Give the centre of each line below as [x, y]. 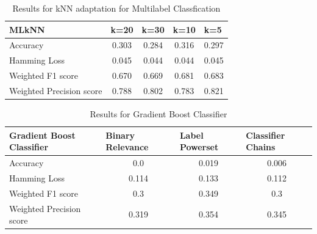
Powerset [199, 147]
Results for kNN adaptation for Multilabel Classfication [116, 8]
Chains [261, 147]
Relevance [127, 147]
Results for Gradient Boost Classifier [158, 114]
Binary [120, 135]
